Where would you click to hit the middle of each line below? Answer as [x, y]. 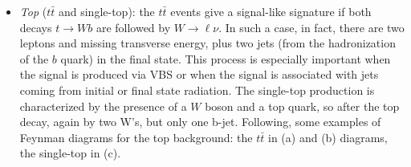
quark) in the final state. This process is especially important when [226, 58]
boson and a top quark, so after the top [302, 106]
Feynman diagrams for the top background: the [136, 137]
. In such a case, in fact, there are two [311, 27]
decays [36, 27]
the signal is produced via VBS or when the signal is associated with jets [199, 74]
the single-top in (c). [70, 153]
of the [34, 58]
